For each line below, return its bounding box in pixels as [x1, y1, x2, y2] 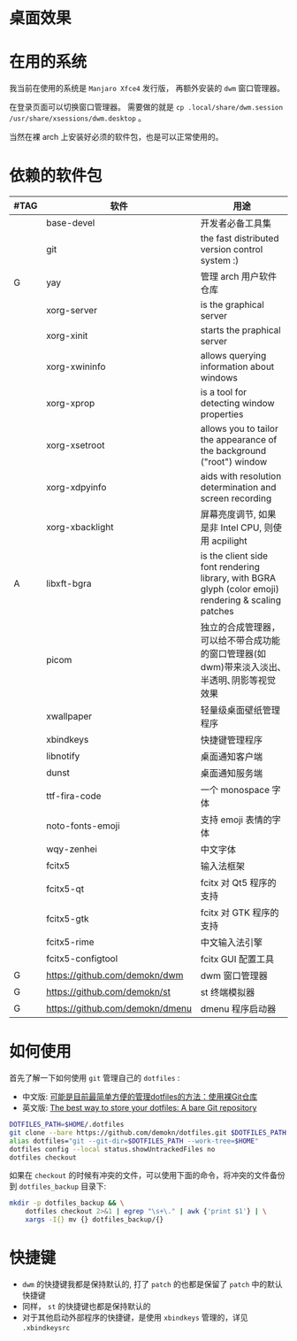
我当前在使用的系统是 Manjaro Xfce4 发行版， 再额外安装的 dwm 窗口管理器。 [9, 83, 286, 94]
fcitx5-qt [45, 882, 85, 895]
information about [200, 360, 275, 373]
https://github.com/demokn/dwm [45, 969, 184, 982]
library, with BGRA [200, 572, 277, 584]
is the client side [200, 550, 268, 562]
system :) [200, 254, 240, 266]
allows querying [200, 350, 267, 362]
